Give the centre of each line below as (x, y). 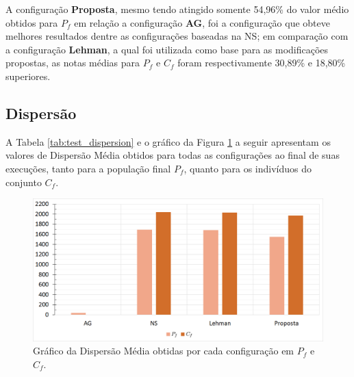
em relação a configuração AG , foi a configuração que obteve (202, 22)
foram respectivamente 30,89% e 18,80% (262, 63)
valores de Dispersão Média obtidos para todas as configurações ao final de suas (173, 155)
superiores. (28, 76)
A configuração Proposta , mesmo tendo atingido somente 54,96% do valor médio (177, 9)
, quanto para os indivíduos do (248, 168)
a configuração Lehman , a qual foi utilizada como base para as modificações (167, 49)
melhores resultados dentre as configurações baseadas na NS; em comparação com (177, 36)
